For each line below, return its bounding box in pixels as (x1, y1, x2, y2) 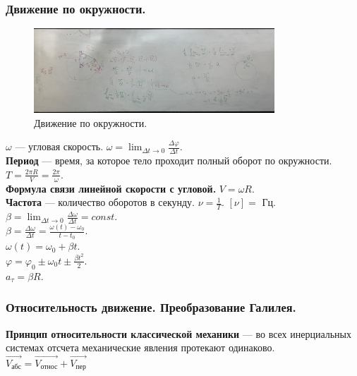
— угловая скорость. (15, 139, 104, 154)
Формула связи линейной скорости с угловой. (6, 181, 217, 195)
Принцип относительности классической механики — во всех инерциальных (6, 326, 352, 341)
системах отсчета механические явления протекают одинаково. (6, 340, 275, 355)
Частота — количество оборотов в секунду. (6, 195, 195, 210)
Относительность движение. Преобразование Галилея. (6, 298, 296, 316)
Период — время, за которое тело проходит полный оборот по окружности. (6, 153, 332, 168)
